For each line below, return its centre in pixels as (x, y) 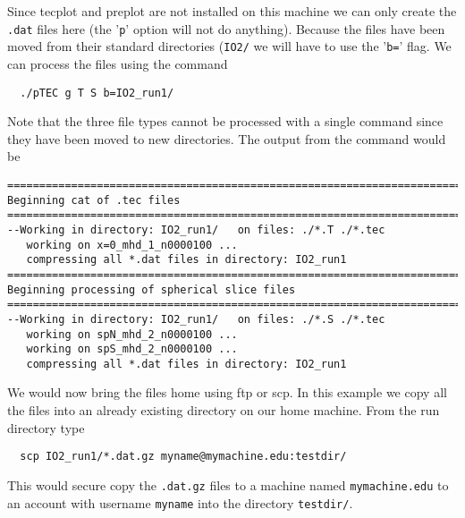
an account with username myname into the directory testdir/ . (180, 502)
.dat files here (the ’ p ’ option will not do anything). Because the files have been (226, 28)
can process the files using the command (118, 63)
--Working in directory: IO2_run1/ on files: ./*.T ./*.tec (196, 229)
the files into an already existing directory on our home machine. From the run (224, 410)
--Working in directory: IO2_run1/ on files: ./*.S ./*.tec (196, 319)
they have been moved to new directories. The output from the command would (227, 138)
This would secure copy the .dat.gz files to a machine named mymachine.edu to (228, 484)
